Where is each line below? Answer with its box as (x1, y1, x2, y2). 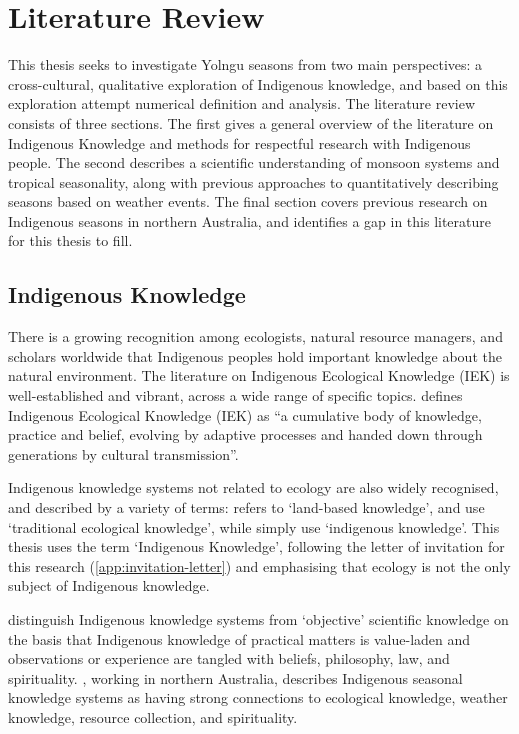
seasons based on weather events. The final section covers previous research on (8, 191, 488, 212)
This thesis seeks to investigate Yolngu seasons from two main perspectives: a (8, 54, 483, 75)
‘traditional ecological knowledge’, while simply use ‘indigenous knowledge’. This (8, 516, 500, 537)
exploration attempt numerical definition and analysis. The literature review (8, 93, 476, 114)
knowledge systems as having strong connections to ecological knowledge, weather (8, 687, 508, 708)
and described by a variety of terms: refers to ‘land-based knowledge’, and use (8, 497, 485, 518)
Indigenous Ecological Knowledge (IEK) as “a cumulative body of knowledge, (8, 404, 482, 425)
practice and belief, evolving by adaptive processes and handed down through (8, 424, 483, 445)
